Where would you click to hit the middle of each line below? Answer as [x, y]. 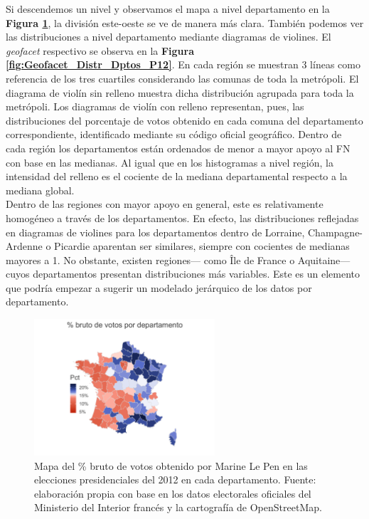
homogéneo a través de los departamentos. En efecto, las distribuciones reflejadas [182, 217]
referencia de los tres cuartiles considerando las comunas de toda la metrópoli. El [182, 78]
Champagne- [336, 232]
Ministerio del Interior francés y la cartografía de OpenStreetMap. [178, 507]
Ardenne [24, 246]
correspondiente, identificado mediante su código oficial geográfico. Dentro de [174, 134]
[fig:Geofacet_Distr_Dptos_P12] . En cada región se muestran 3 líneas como [183, 64]
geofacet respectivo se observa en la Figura [100, 50]
